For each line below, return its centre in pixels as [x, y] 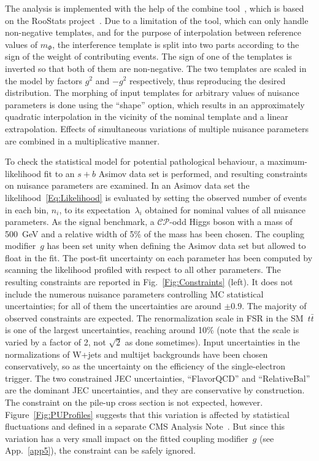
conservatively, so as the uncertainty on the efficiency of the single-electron [145, 366]
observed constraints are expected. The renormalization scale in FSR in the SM [154, 317]
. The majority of [274, 306]
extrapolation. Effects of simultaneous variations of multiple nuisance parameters [157, 128]
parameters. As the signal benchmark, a [80, 222]
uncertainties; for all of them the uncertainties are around [113, 306]
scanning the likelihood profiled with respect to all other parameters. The [143, 270]
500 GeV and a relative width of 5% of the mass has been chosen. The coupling [155, 233]
